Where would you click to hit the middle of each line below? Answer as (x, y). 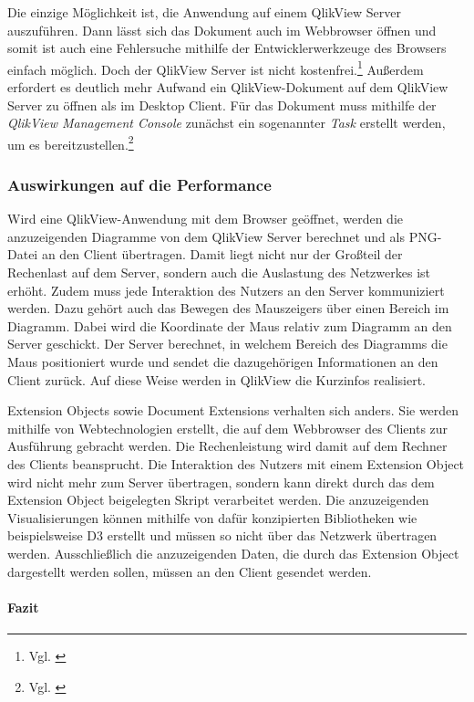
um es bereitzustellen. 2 (71, 142)
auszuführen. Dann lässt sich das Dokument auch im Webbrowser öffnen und (222, 30)
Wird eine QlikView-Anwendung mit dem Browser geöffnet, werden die (206, 219)
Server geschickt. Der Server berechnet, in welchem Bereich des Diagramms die (227, 344)
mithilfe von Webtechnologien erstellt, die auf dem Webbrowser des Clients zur (228, 428)
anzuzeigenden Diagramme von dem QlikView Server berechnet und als (206, 236)
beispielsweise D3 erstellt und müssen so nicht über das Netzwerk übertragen (222, 535)
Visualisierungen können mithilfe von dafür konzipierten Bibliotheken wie (212, 517)
